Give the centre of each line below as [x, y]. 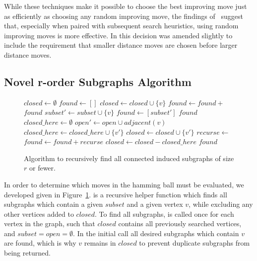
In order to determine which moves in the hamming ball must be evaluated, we [124, 184]
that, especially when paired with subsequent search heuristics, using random [121, 26]
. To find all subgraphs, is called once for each [164, 214]
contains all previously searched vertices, [180, 223]
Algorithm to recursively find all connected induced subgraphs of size [129, 158]
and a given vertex [155, 204]
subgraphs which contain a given [54, 204]
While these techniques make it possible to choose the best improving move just [126, 6]
